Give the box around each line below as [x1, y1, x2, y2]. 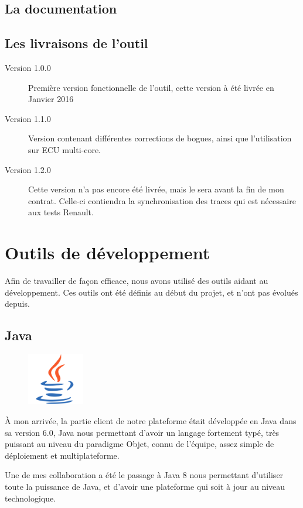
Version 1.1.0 [5, 112, 51, 124]
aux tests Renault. [28, 206, 94, 218]
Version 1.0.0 [5, 61, 51, 73]
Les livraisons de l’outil [5, 34, 148, 52]
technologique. [5, 492, 56, 504]
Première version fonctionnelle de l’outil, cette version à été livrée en [28, 81, 274, 93]
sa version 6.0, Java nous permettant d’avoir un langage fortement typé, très [5, 426, 280, 438]
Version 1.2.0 [5, 163, 51, 175]
